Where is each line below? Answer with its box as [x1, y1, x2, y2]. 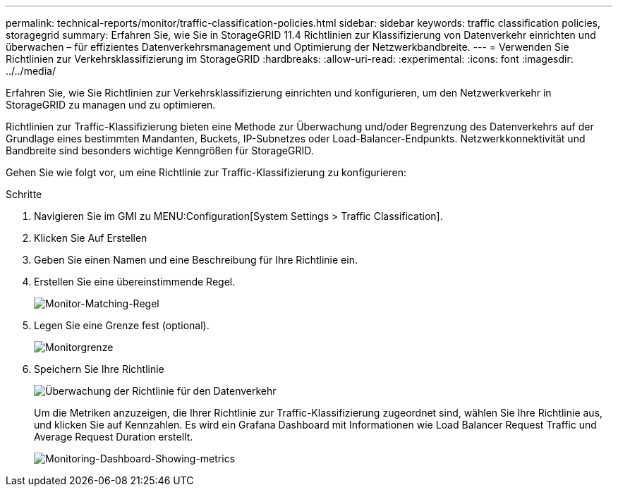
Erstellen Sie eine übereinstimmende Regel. [34, 276, 236, 288]
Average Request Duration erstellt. [34, 431, 193, 443]
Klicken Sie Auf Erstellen [34, 232, 147, 244]
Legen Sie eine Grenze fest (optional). [34, 319, 210, 331]
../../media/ [6, 65, 56, 77]
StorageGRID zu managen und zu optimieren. [6, 99, 216, 111]
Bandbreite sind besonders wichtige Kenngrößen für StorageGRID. [6, 144, 314, 156]
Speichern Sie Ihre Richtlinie [34, 363, 164, 375]
